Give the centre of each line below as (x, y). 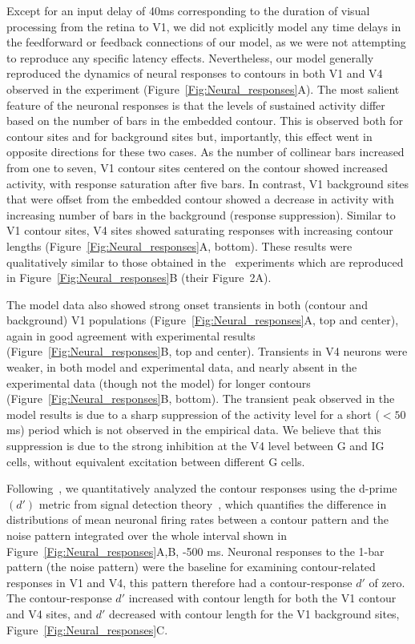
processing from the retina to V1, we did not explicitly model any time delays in (204, 26)
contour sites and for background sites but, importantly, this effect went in (189, 136)
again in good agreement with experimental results (131, 335)
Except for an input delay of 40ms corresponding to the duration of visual (188, 10)
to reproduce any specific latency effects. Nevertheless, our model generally (190, 57)
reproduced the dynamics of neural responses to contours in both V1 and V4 (195, 73)
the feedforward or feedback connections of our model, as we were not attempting (206, 42)
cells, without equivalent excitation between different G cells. (156, 461)
